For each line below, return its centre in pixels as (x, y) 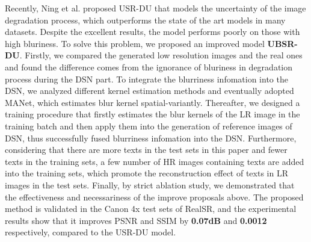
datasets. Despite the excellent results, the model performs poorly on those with (152, 32)
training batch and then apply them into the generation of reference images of (149, 126)
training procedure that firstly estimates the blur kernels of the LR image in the (152, 114)
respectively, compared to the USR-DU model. (91, 232)
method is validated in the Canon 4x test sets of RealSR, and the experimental (151, 209)
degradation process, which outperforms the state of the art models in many (145, 20)
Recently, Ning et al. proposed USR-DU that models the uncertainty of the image (155, 8)
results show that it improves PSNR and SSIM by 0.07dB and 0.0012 (136, 220)
